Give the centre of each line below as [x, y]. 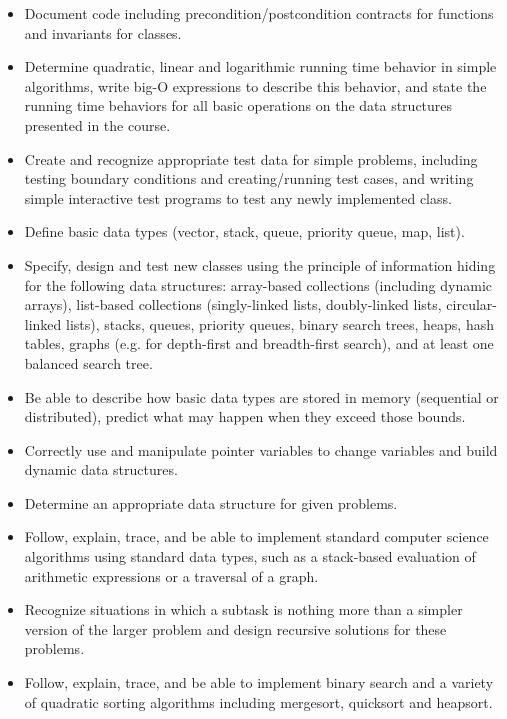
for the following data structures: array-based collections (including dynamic [258, 284]
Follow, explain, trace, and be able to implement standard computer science [256, 536]
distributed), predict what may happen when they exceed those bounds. [245, 416]
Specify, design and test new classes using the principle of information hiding [260, 264]
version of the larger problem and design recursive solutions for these [235, 628]
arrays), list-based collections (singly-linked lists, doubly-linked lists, [233, 304]
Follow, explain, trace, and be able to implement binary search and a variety [259, 682]
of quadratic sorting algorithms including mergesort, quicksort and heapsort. [258, 701]
